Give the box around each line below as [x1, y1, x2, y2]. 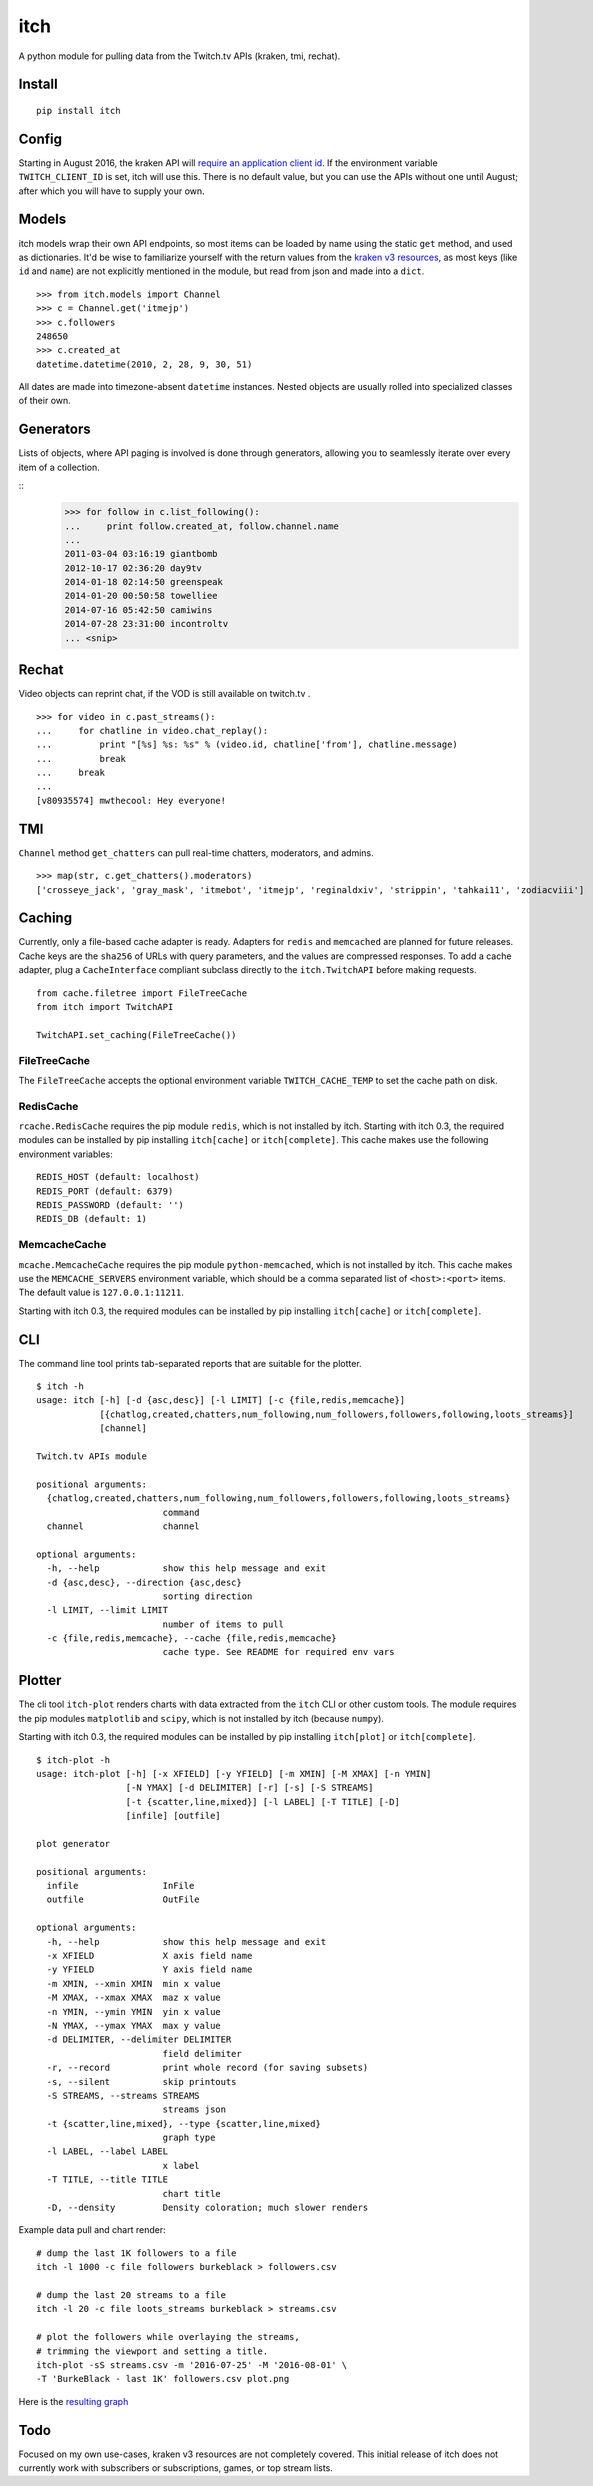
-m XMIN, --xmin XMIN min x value [46, 1978, 222, 1989]
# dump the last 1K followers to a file [36, 2247, 237, 2259]
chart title [162, 2188, 222, 2199]
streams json [162, 2104, 227, 2115]
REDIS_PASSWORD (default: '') [36, 1200, 185, 1211]
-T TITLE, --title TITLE [46, 2174, 169, 2185]
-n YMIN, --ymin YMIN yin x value [46, 2006, 222, 2017]
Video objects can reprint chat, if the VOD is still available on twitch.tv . [18, 688, 311, 700]
